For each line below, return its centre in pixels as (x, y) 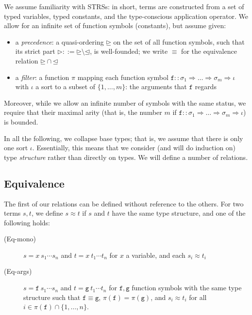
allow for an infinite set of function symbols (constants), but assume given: (115, 25)
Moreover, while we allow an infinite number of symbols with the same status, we (125, 102)
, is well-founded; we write (129, 51)
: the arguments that (156, 87)
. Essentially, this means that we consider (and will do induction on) (134, 148)
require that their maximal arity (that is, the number (83, 112)
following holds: (27, 222)
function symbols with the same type (187, 288)
